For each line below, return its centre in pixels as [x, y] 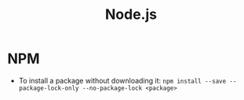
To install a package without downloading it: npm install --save [122, 80]
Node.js [131, 15]
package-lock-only [49, 88]
